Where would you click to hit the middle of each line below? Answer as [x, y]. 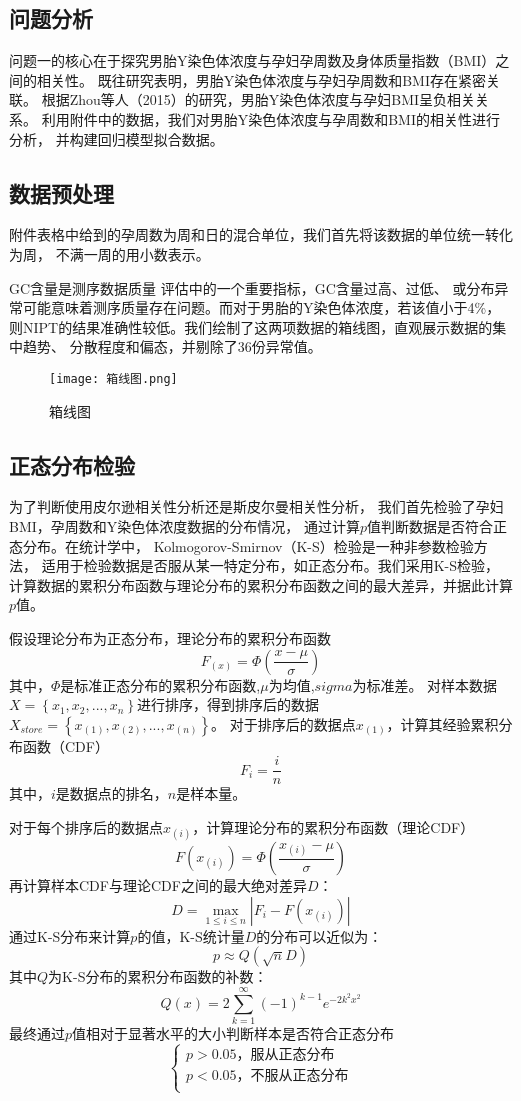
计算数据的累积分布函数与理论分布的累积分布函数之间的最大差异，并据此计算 [261, 584]
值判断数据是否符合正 [437, 525]
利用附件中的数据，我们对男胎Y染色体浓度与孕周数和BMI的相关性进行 [270, 118]
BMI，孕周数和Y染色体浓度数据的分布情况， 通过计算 [184, 525]
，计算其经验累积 [442, 723]
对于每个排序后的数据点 [86, 826]
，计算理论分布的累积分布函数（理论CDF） [333, 826]
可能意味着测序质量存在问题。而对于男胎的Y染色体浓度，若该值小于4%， [261, 307]
